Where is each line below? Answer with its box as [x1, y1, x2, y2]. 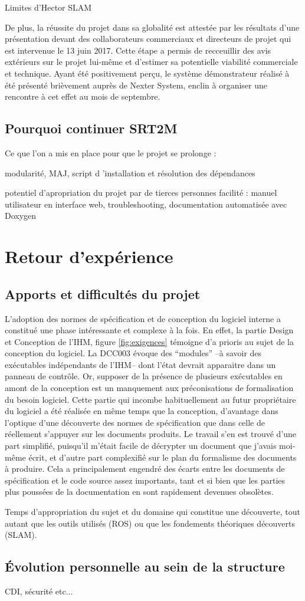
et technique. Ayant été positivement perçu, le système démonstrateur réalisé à [5, 67, 290, 79]
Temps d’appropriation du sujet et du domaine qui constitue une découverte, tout [5, 505, 300, 517]
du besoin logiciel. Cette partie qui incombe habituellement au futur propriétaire [5, 393, 296, 405]
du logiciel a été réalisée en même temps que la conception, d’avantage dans [5, 405, 278, 417]
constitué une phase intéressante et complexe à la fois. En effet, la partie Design [5, 324, 294, 336]
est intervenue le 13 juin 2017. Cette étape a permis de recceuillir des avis [5, 44, 271, 56]
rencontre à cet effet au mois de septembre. [5, 90, 160, 103]
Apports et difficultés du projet [5, 284, 201, 303]
